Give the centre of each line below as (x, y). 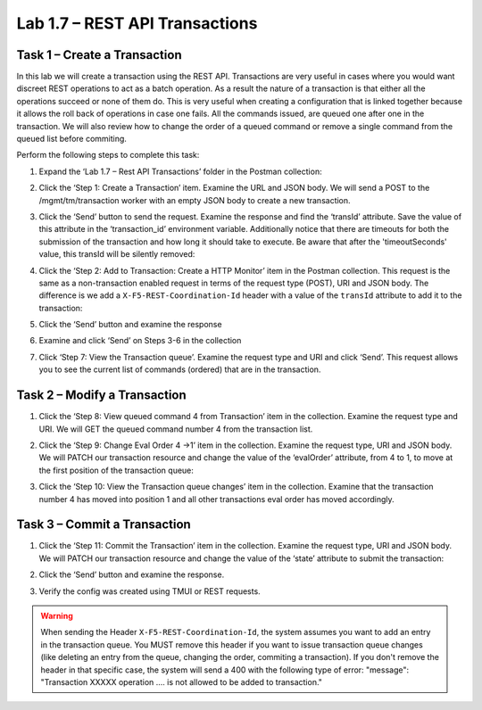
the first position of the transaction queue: (116, 470)
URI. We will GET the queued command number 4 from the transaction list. (176, 429)
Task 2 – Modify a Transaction (101, 396)
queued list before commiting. (71, 139)
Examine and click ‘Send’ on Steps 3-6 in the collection (140, 341)
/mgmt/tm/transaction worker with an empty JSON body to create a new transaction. (195, 200)
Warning (57, 615)
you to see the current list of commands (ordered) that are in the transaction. (180, 369)
